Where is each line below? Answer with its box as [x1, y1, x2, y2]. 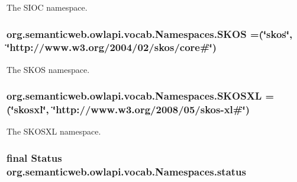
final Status [7, 150, 62, 165]
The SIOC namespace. [7, 1, 88, 13]
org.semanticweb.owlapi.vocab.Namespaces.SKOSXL [7, 88, 262, 103]
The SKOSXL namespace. [7, 125, 101, 138]
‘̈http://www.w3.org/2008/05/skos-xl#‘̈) [53, 102, 250, 117]
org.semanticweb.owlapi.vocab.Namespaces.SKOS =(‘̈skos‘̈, [7, 26, 293, 41]
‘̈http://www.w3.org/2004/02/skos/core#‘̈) [7, 40, 217, 55]
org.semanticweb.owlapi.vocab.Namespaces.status [7, 164, 246, 178]
